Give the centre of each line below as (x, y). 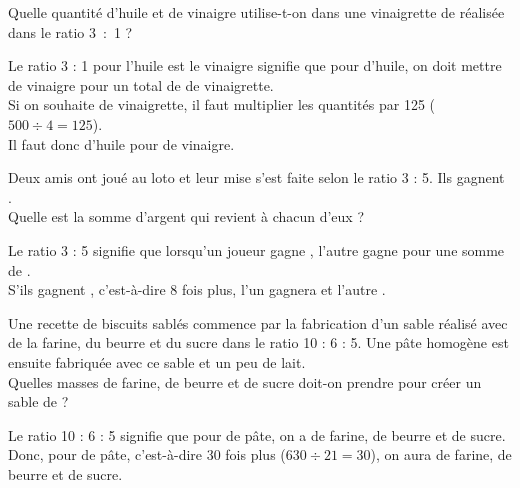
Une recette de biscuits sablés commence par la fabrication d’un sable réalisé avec (258, 322)
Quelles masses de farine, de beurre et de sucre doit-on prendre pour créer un (245, 381)
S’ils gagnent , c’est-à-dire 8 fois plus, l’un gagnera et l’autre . (197, 289)
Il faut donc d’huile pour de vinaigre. (121, 143)
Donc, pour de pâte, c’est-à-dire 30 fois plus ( (147, 454)
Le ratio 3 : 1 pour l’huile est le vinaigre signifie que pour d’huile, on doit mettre (255, 65)
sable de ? (38, 401)
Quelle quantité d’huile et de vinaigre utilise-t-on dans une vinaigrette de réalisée (256, 12)
